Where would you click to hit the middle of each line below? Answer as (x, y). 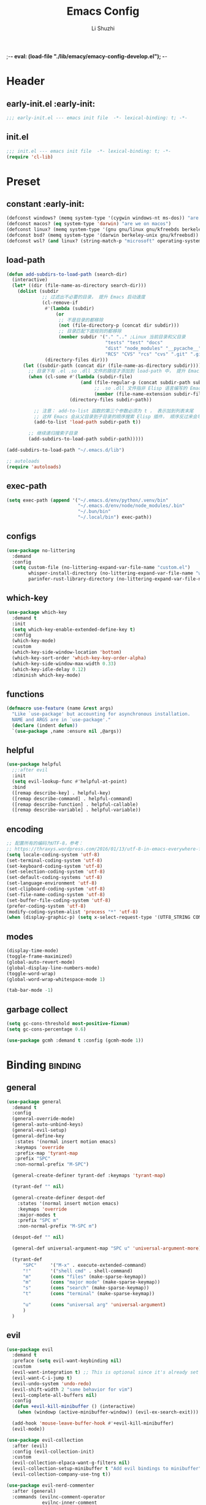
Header (25, 81)
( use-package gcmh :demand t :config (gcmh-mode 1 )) (75, 1040)
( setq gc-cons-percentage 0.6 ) (46, 1029)
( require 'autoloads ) (34, 467)
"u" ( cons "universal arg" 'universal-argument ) (94, 1305)
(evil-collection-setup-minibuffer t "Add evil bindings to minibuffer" (107, 1469)
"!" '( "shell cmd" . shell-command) (78, 1271)
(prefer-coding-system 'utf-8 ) (46, 906)
